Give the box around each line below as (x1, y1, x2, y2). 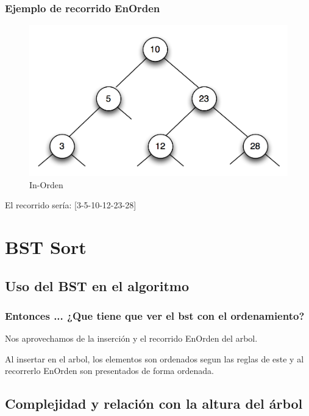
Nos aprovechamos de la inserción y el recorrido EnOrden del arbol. (5, 332, 258, 345)
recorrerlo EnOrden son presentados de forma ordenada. (5, 364, 214, 377)
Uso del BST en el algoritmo (5, 276, 190, 295)
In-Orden (29, 178, 63, 191)
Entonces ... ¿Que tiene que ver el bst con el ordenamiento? (5, 308, 305, 323)
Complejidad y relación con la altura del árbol (5, 394, 303, 413)
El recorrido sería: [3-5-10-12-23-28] (5, 199, 137, 211)
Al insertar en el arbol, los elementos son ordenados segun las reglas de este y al (5, 352, 304, 365)
